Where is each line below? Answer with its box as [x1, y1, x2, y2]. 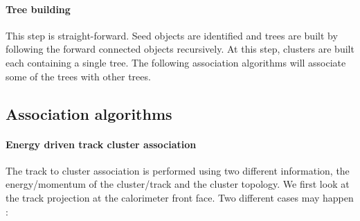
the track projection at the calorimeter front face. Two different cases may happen [6, 190, 354, 204]
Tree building [6, 1, 71, 16]
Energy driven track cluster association [6, 136, 197, 151]
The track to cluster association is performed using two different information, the [6, 163, 350, 177]
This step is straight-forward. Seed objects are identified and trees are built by [6, 28, 338, 42]
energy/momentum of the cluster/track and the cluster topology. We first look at [6, 177, 350, 191]
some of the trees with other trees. [6, 69, 151, 83]
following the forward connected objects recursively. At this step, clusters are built [6, 42, 354, 56]
